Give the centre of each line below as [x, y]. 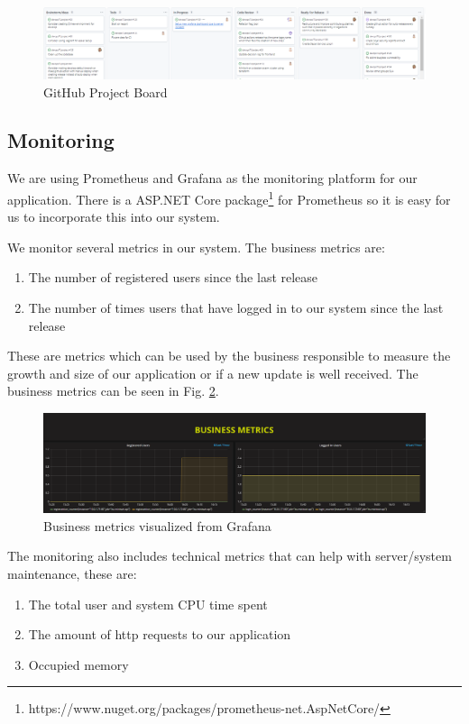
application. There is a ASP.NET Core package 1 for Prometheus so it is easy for [229, 197]
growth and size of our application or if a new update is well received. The [213, 373]
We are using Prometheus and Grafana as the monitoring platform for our [212, 178]
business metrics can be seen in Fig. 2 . [113, 391]
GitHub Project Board [106, 92]
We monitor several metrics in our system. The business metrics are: [196, 247]
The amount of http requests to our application [160, 634]
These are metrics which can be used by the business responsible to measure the [229, 356]
